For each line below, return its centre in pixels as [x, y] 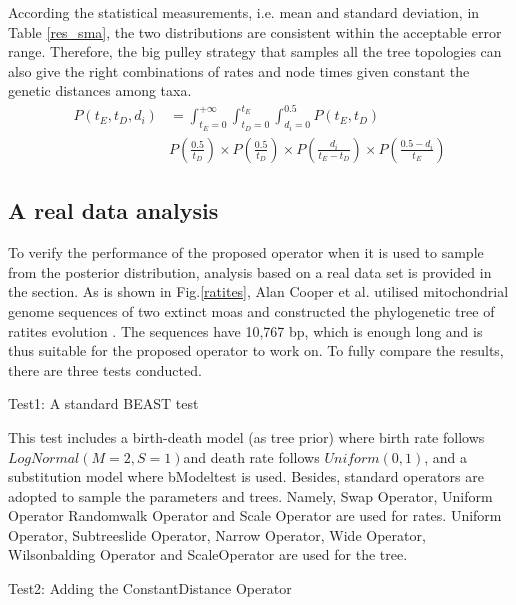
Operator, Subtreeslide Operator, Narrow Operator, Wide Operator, [217, 534]
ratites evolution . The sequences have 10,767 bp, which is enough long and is [245, 330]
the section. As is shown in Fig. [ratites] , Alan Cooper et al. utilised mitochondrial [258, 291]
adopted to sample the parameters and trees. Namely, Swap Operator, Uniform [250, 495]
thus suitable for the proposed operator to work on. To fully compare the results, [256, 350]
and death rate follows [251, 456]
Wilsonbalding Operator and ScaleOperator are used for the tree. [208, 554]
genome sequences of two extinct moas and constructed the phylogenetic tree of [251, 310]
